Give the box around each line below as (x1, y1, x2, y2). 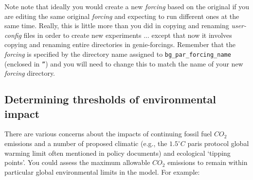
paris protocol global (187, 138, 249, 148)
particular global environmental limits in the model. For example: (4, 166, 200, 177)
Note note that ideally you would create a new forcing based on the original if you (4, 1, 250, 11)
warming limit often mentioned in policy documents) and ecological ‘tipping (4, 147, 231, 158)
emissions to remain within (167, 157, 248, 167)
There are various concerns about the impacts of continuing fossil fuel (4, 129, 212, 139)
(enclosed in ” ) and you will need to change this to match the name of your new (4, 58, 243, 68)
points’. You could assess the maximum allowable (4, 157, 150, 167)
